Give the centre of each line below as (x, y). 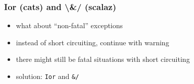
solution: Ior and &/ (47, 76)
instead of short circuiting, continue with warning (92, 42)
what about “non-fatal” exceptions (69, 25)
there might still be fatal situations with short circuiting (103, 59)
